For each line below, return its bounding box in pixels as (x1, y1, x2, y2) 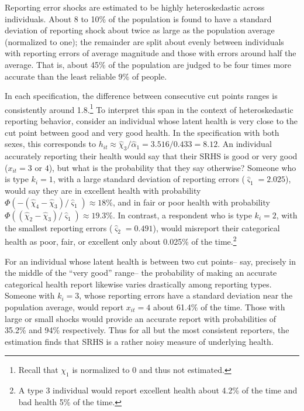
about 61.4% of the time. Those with (153, 300, 285, 313)
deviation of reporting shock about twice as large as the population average (5, 24, 275, 36)
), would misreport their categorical (153, 221, 280, 234)
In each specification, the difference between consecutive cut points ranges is (5, 90, 278, 102)
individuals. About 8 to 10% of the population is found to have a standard (5, 12, 272, 25)
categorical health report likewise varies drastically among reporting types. (5, 278, 272, 290)
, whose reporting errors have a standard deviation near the (79, 289, 293, 302)
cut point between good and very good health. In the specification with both (5, 126, 279, 138)
